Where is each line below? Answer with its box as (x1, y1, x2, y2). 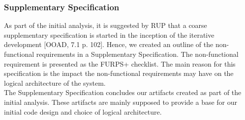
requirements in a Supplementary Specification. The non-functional (36, 49, 239, 59)
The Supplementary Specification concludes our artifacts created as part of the (4, 87, 242, 97)
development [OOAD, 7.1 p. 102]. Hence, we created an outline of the (4, 39, 214, 49)
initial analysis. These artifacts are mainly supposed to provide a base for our (4, 96, 238, 107)
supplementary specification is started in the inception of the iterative (4, 29, 214, 40)
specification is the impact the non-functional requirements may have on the (4, 68, 234, 78)
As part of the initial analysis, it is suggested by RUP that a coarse (4, 20, 207, 30)
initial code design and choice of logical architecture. (4, 106, 162, 117)
